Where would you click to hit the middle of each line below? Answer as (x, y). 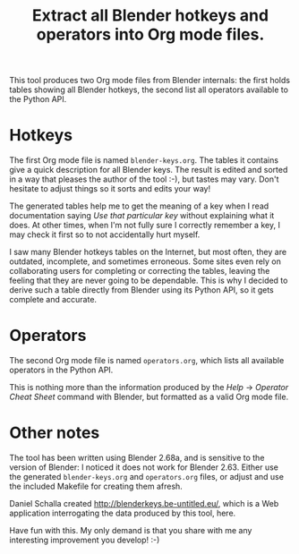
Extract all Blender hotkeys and (150, 16)
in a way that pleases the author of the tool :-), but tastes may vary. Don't (144, 179)
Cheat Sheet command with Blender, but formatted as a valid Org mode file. (149, 397)
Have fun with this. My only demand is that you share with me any (131, 530)
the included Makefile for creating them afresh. (96, 486)
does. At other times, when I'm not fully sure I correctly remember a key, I (145, 226)
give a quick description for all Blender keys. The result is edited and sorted (149, 170)
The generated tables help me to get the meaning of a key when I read (139, 206)
